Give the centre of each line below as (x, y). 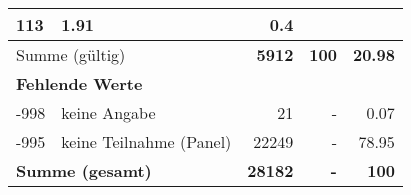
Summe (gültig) (71, 54)
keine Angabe (108, 112)
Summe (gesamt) (84, 170)
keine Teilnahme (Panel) (146, 141)
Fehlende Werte (79, 83)
